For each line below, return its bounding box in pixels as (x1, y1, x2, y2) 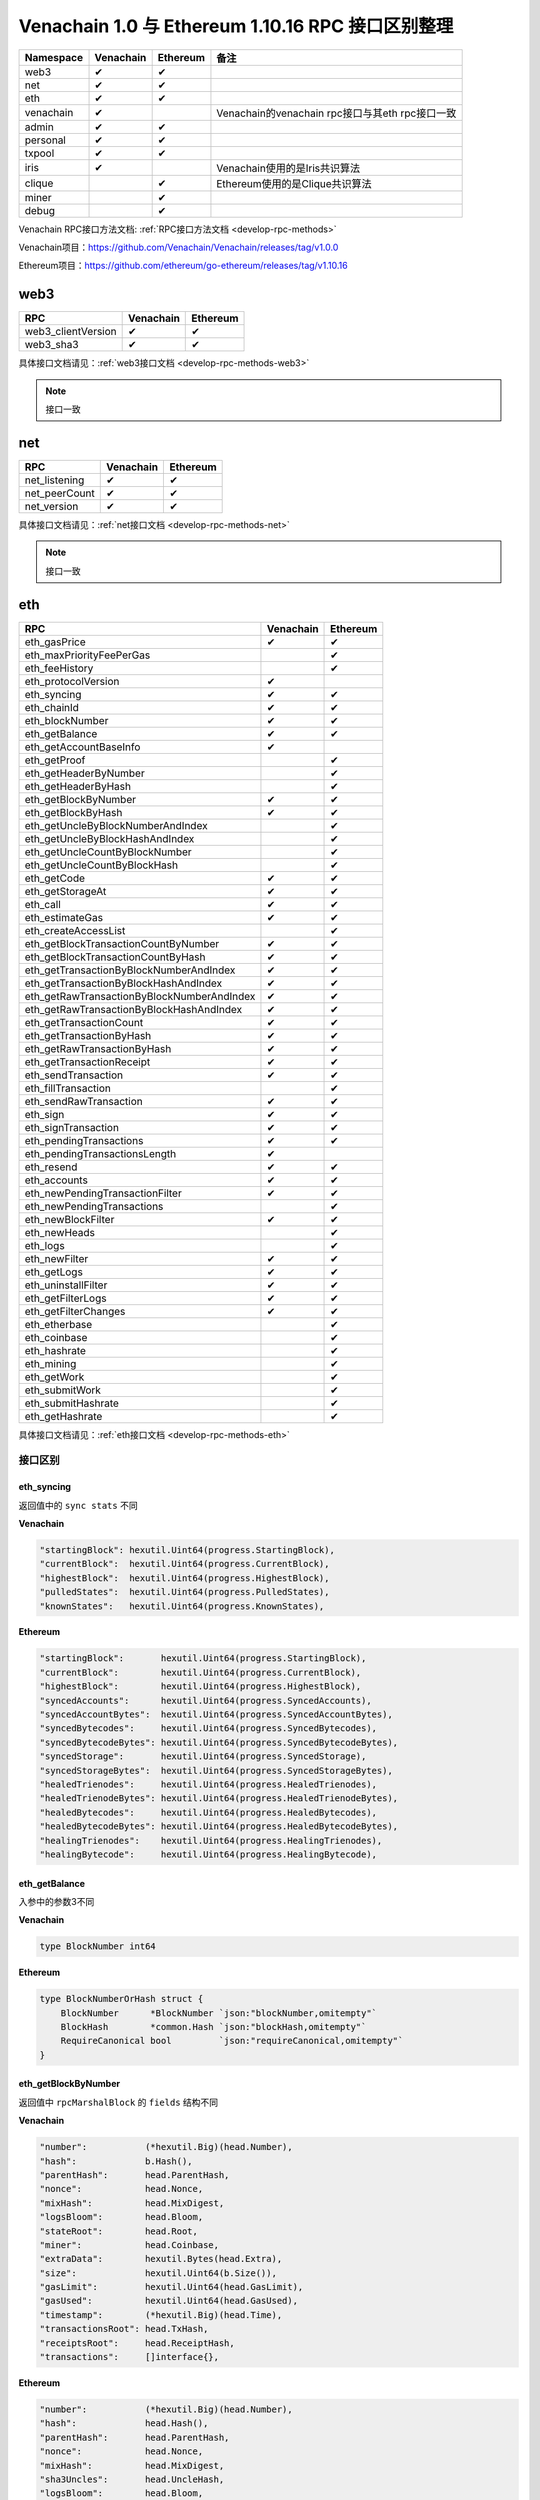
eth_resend (24, 1160, 78, 1174)
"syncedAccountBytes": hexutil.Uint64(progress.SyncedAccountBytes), (39, 1709, 394, 1720)
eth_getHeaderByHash (24, 779, 132, 793)
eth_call (24, 897, 62, 911)
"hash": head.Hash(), (39, 2418, 209, 2429)
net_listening (24, 473, 85, 487)
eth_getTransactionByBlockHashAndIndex (24, 976, 223, 990)
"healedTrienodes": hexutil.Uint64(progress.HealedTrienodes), (39, 1778, 378, 1790)
